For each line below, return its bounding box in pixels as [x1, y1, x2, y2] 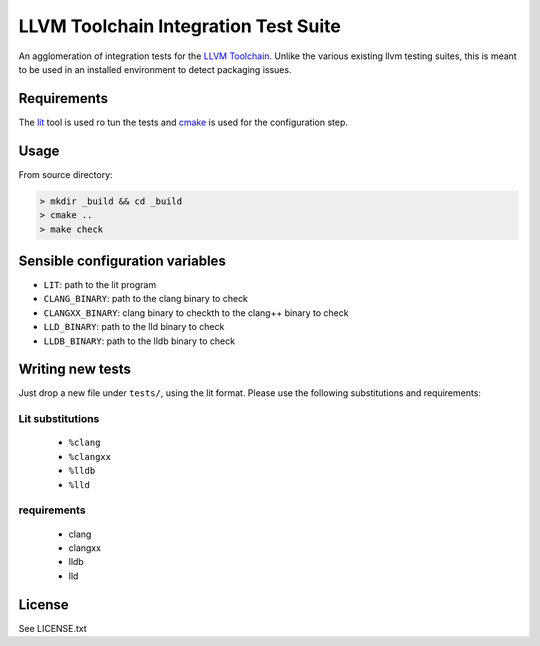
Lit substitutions [18, 412, 100, 426]
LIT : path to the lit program [43, 279, 157, 291]
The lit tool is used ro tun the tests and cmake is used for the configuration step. [18, 116, 349, 128]
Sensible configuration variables [18, 252, 227, 269]
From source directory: [18, 168, 114, 180]
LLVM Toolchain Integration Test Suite [18, 15, 342, 37]
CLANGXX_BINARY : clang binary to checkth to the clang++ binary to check [43, 306, 349, 319]
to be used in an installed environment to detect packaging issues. [18, 63, 292, 75]
